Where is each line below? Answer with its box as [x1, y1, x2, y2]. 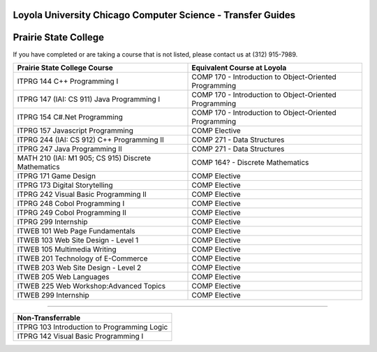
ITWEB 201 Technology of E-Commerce [17, 254, 148, 263]
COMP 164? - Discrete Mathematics [191, 157, 309, 167]
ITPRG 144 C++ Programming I [17, 76, 119, 86]
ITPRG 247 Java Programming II [17, 144, 122, 154]
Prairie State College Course [17, 63, 113, 73]
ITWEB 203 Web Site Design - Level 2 [17, 263, 142, 272]
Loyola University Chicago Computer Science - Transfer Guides [13, 9, 296, 21]
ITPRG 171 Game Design [17, 171, 96, 181]
